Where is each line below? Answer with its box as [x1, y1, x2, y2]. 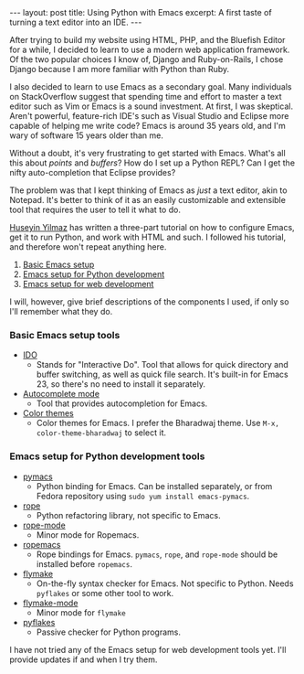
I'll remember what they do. [9, 306, 113, 316]
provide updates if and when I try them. [9, 654, 158, 665]
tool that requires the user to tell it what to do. [9, 204, 181, 215]
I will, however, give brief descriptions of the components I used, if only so [9, 296, 289, 307]
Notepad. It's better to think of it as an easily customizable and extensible [9, 195, 286, 205]
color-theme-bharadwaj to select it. [36, 427, 167, 438]
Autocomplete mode [22, 389, 100, 400]
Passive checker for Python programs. [36, 626, 181, 637]
